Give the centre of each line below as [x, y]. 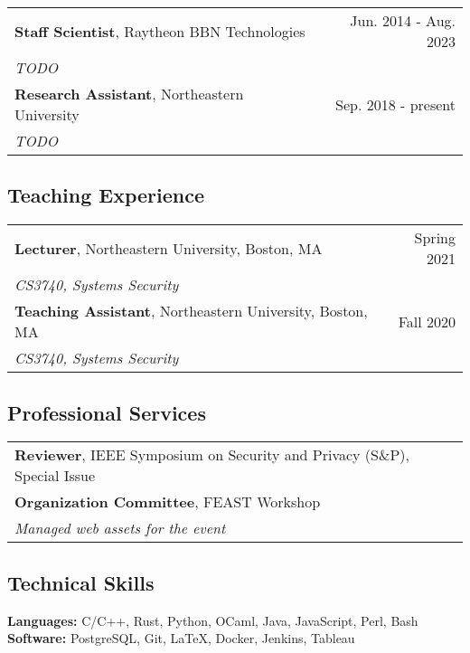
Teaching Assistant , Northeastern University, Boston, [191, 311]
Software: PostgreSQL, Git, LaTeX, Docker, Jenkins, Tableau [181, 638]
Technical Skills [81, 582]
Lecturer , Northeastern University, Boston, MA [169, 248]
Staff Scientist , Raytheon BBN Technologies [160, 31]
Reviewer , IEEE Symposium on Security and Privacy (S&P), [212, 455]
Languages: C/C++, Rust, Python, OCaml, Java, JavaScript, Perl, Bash [213, 620]
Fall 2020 [427, 321]
